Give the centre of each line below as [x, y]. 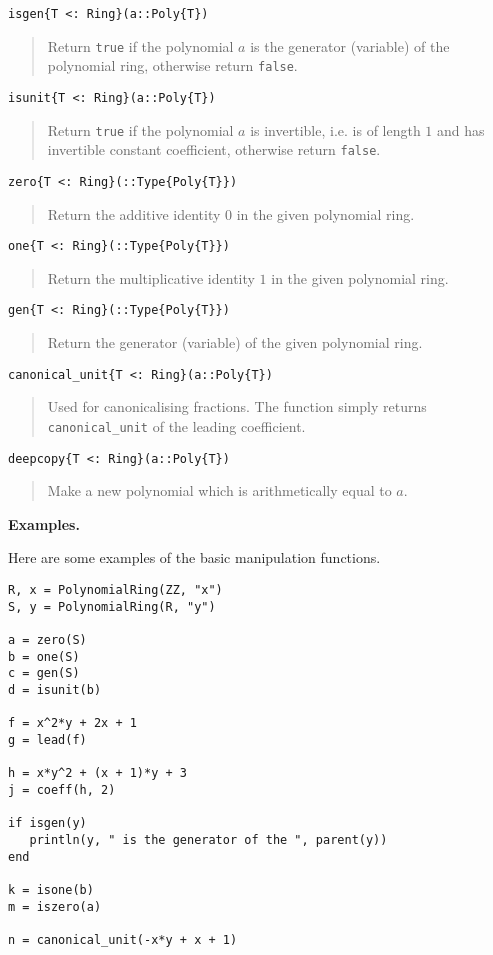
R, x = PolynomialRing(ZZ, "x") [115, 590]
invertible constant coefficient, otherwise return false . [214, 149]
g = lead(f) [47, 739]
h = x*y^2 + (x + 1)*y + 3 [97, 773]
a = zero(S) [47, 640]
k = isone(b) [51, 889]
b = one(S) [44, 656]
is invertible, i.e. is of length [335, 129]
